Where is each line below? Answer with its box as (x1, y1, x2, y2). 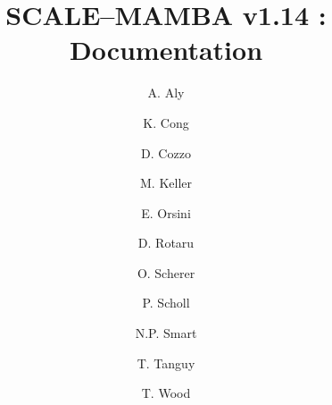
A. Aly (147, 83, 185, 102)
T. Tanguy (137, 353, 195, 372)
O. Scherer (137, 263, 195, 282)
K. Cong (143, 113, 189, 131)
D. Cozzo (141, 143, 191, 162)
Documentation (69, 31, 263, 68)
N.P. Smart (135, 324, 197, 342)
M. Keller (140, 173, 192, 192)
